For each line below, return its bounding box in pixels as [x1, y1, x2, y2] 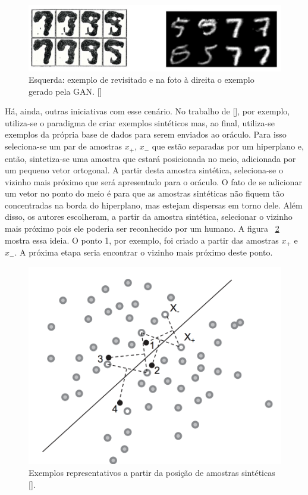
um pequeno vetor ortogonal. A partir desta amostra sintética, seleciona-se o [5, 164, 283, 176]
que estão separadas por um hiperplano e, [152, 140, 304, 152]
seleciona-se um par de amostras [5, 140, 122, 152]
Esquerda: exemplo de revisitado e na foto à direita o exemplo [29, 73, 254, 86]
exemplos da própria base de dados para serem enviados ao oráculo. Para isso [5, 128, 287, 141]
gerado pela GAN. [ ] [29, 85, 102, 97]
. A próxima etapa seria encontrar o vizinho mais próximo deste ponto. [14, 246, 273, 259]
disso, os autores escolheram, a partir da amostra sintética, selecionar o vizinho [5, 210, 293, 223]
